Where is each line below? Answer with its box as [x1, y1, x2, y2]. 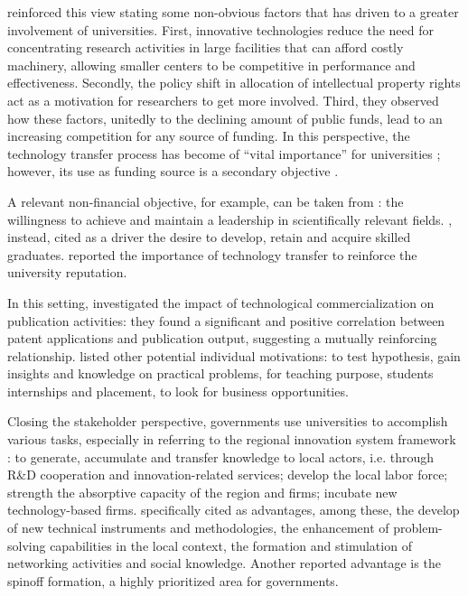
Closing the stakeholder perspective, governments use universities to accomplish [7, 412, 448, 431]
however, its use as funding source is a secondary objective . [7, 162, 339, 181]
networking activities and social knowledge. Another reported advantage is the [7, 554, 441, 573]
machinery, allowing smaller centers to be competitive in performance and [7, 55, 416, 74]
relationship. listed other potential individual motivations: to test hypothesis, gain [7, 346, 461, 365]
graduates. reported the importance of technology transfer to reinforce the [7, 245, 417, 264]
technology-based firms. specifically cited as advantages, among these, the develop [7, 500, 460, 519]
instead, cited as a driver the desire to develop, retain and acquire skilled [7, 228, 411, 247]
